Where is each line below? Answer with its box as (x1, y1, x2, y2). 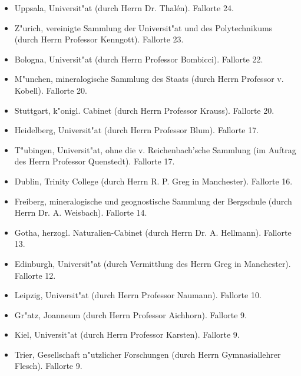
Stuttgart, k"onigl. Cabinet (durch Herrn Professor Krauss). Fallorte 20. (14, 104, 274, 116)
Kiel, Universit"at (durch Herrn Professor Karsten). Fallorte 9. (14, 328, 240, 341)
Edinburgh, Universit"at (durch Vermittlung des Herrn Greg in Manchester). (14, 257, 291, 269)
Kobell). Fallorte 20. (14, 84, 87, 96)
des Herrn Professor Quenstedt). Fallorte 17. (14, 155, 175, 167)
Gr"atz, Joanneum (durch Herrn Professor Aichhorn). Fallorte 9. (14, 308, 247, 321)
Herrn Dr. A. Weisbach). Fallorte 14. (14, 206, 147, 219)
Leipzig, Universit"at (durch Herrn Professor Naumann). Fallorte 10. (14, 289, 262, 301)
